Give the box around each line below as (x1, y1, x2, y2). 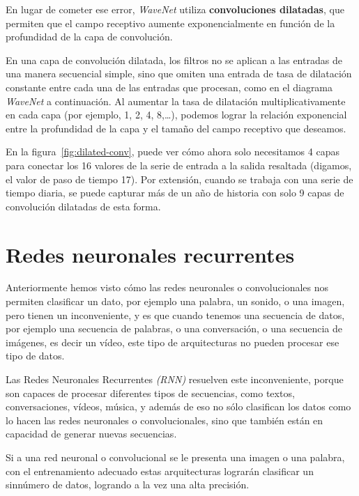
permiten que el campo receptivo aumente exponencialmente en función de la (6, 15, 335, 30)
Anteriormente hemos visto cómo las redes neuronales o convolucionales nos (6, 280, 329, 295)
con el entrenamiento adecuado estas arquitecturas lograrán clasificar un (6, 463, 314, 478)
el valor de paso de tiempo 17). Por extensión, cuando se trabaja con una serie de (6, 171, 353, 186)
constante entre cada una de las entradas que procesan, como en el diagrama (6, 79, 333, 94)
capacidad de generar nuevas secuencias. (6, 426, 177, 441)
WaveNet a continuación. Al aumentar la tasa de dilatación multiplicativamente (6, 93, 346, 108)
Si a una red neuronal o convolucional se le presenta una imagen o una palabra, (6, 449, 345, 464)
